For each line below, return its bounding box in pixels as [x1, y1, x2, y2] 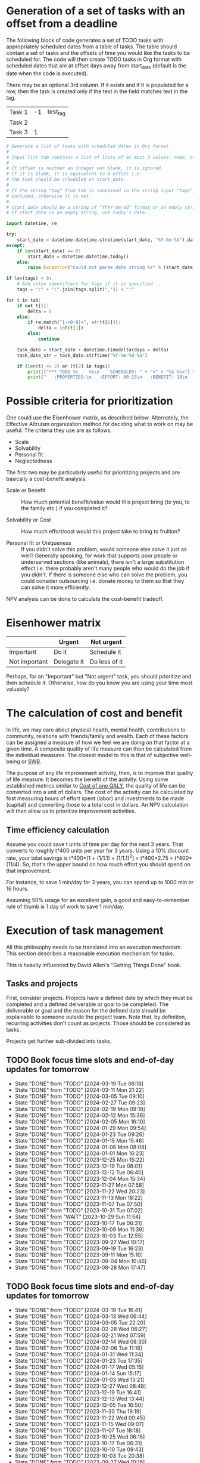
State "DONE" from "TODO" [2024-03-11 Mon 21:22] [14, 1087, 144, 1094]
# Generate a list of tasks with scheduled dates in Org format [6, 143, 169, 149]
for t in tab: [6, 297, 42, 303]
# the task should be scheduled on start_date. [6, 177, 127, 183]
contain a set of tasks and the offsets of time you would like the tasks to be [6, 49, 190, 56]
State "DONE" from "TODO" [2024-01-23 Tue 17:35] [14, 1357, 143, 1364]
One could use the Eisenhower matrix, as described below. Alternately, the [6, 414, 189, 421]
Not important [9, 658, 48, 666]
